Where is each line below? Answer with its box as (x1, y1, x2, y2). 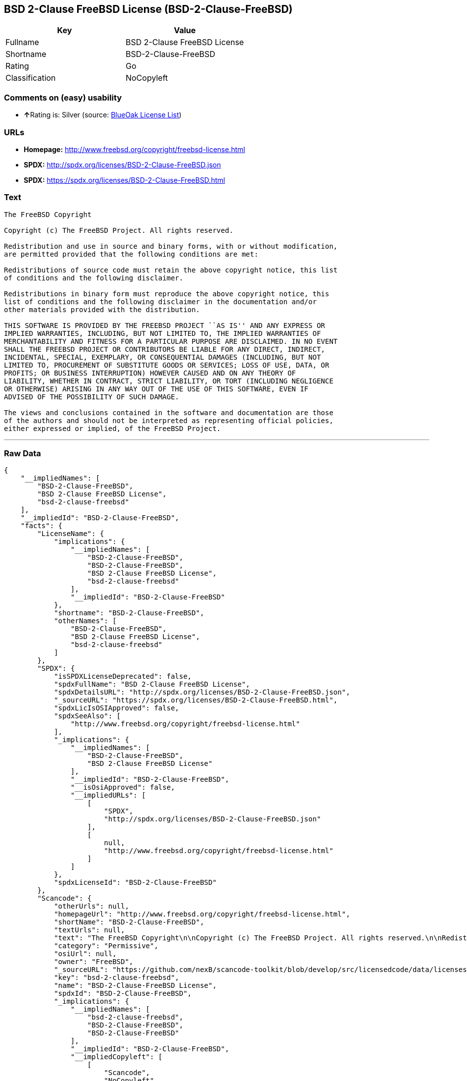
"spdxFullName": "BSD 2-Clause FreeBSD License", (54, 680, 250, 689)
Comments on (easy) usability (4, 92, 122, 103)
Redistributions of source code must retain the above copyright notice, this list (4, 266, 338, 274)
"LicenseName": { (37, 530, 104, 538)
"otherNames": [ (54, 617, 117, 625)
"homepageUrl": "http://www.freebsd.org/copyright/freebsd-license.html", (54, 910, 350, 919)
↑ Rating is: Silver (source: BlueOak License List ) (24, 110, 182, 119)
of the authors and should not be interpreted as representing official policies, (4, 416, 333, 425)
